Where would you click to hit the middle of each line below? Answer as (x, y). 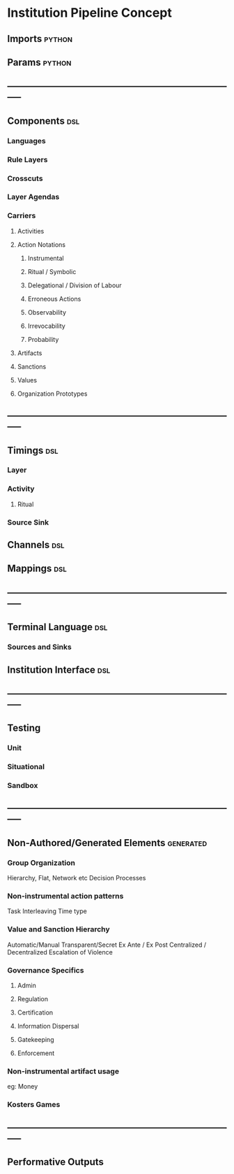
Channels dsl (36, 545)
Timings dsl (33, 450)
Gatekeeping (36, 1040)
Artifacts (30, 353)
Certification (35, 1012)
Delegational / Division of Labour (75, 285)
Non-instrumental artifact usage (63, 1071)
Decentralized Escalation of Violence (60, 952)
